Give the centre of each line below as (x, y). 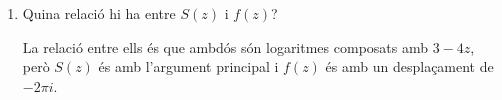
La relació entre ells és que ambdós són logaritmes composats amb (225, 46)
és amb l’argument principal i (188, 66)
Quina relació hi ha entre (99, 13)
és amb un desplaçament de (409, 66)
